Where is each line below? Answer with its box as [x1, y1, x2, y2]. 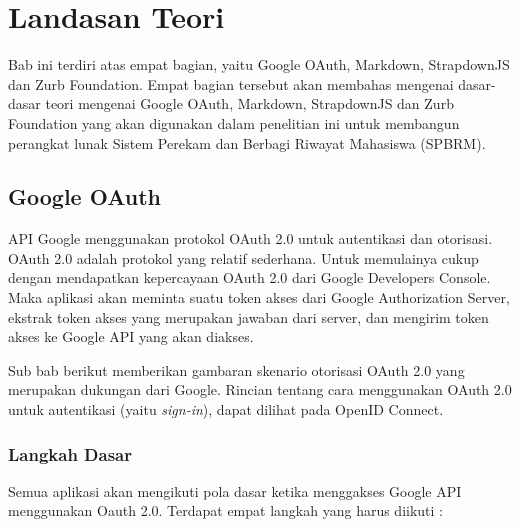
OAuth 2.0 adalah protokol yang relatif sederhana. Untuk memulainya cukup [8, 247, 479, 268]
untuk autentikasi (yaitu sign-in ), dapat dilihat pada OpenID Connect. [8, 399, 444, 420]
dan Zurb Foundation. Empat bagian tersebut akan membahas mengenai [8, 73, 454, 94]
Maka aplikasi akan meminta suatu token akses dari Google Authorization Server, [8, 287, 510, 308]
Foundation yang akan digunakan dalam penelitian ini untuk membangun [8, 112, 460, 133]
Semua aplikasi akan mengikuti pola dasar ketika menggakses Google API [8, 480, 462, 501]
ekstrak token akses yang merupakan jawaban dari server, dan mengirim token [8, 306, 489, 327]
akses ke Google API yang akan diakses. [8, 326, 254, 347]
